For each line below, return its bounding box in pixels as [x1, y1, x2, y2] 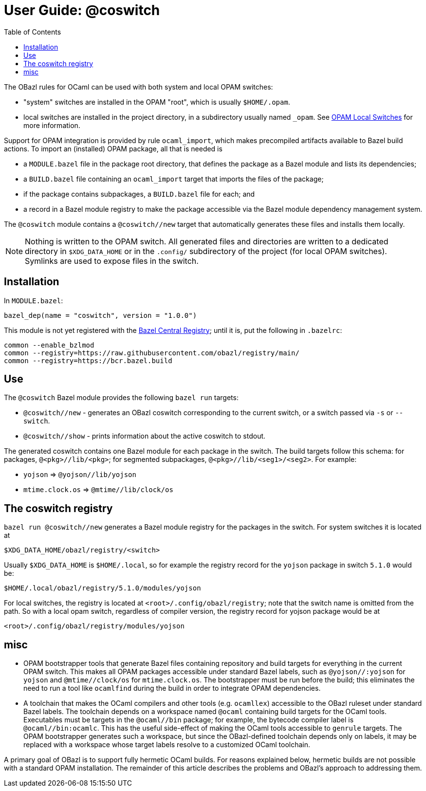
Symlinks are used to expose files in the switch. [25, 256, 199, 266]
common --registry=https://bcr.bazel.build [4, 356, 172, 365]
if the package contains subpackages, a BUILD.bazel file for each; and [23, 189, 255, 198]
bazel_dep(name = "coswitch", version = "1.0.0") [4, 311, 197, 319]
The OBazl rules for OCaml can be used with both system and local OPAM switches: [4, 82, 273, 91]
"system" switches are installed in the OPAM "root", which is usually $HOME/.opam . [23, 97, 290, 106]
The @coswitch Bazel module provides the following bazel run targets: [4, 393, 239, 402]
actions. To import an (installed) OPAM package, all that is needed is [4, 144, 222, 153]
